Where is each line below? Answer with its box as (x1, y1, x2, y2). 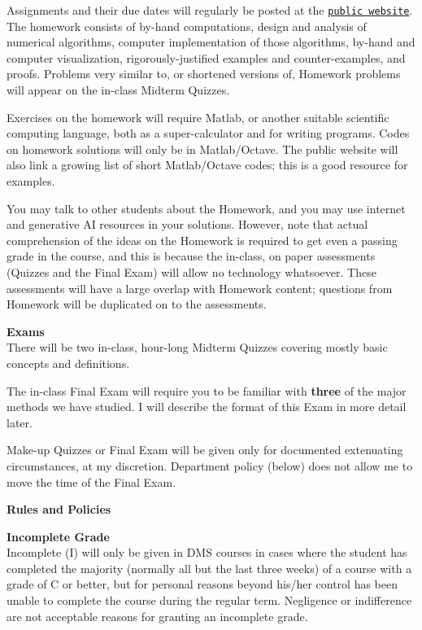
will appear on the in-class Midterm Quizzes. (7, 81, 230, 98)
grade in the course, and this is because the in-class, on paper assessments (7, 247, 376, 265)
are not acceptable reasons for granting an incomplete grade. (7, 607, 308, 624)
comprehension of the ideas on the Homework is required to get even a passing (7, 231, 398, 248)
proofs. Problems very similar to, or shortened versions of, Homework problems (7, 65, 401, 82)
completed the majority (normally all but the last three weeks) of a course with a (7, 559, 412, 576)
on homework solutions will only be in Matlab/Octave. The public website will (7, 140, 398, 157)
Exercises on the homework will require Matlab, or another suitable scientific (7, 108, 389, 125)
